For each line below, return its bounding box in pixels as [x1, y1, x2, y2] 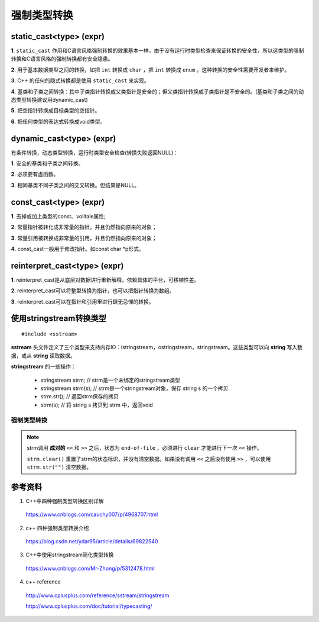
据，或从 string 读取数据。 [11, 352, 76, 359]
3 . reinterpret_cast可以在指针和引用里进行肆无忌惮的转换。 [11, 298, 154, 305]
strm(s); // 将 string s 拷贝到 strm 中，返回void [40, 401, 153, 408]
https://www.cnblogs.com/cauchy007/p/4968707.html [25, 511, 158, 518]
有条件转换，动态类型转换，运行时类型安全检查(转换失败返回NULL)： [11, 149, 179, 156]
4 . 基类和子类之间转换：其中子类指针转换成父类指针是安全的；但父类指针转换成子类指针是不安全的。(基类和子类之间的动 [11, 88, 304, 95]
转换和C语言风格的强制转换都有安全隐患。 [11, 55, 113, 62]
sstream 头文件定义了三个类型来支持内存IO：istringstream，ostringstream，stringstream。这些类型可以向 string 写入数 [11, 344, 302, 351]
